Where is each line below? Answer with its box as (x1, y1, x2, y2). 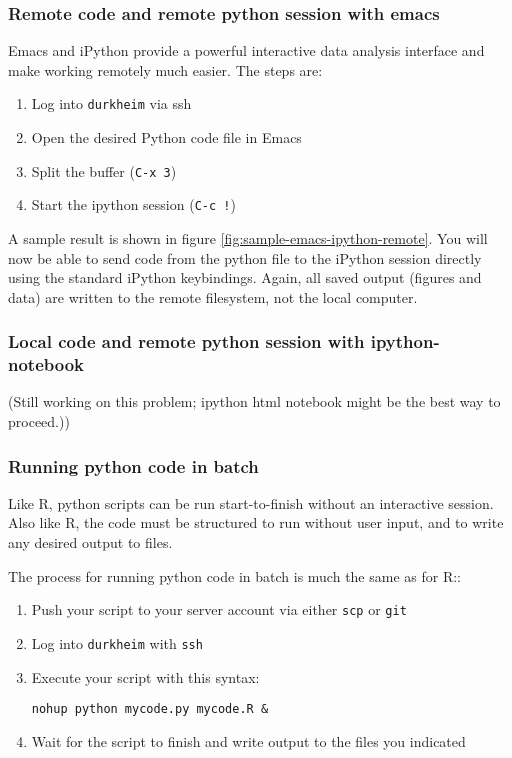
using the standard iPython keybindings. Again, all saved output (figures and (8, 267, 482, 288)
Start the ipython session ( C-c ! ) (31, 194, 236, 215)
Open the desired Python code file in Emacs (31, 127, 302, 148)
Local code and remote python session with (8, 329, 365, 354)
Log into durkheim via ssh (31, 93, 192, 114)
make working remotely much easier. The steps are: (8, 59, 323, 80)
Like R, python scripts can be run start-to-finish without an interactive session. (8, 492, 494, 513)
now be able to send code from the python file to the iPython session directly (8, 247, 482, 268)
